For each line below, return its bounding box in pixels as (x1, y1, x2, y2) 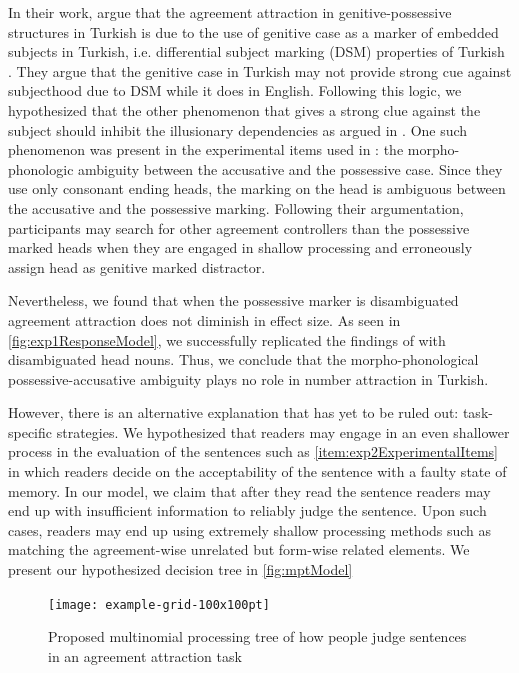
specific (8, 421, 53, 442)
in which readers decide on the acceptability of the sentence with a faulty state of (8, 461, 507, 482)
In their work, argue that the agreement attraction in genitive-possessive (8, 2, 452, 22)
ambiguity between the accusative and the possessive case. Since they (78, 158, 503, 179)
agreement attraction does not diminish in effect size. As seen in (8, 309, 401, 330)
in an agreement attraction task (48, 645, 242, 666)
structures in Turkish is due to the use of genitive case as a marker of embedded (8, 21, 499, 42)
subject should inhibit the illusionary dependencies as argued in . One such (8, 119, 468, 140)
